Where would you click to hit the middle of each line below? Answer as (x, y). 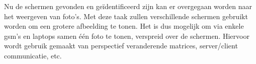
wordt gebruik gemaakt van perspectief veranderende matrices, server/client (121, 46)
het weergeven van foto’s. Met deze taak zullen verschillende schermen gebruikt (126, 16)
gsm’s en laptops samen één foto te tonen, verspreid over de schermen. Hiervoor (127, 36)
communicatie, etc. (33, 55)
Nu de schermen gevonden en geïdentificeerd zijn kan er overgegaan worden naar (128, 6)
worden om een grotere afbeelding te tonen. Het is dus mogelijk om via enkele (124, 26)
